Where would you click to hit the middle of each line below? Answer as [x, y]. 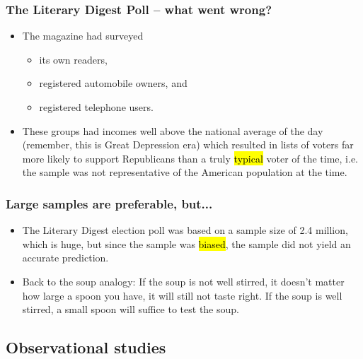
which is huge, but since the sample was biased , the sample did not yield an [186, 243]
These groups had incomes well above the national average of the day [173, 130]
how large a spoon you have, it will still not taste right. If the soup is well [182, 295]
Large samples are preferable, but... [109, 203]
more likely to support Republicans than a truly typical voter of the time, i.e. [190, 158]
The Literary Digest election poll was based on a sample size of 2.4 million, [185, 230]
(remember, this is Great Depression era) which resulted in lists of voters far [188, 145]
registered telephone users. [96, 107]
